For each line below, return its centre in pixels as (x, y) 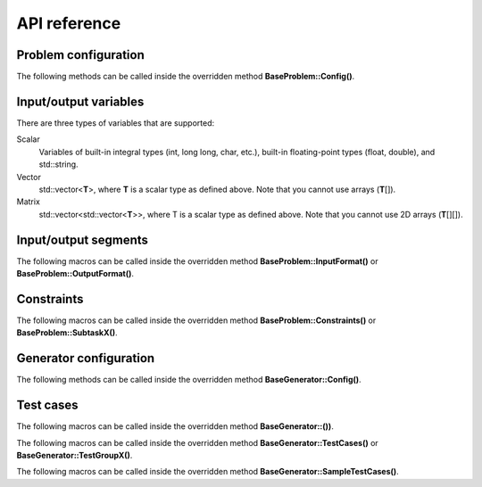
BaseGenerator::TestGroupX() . (75, 455)
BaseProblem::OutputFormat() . (75, 273)
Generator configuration (86, 358)
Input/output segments (83, 239)
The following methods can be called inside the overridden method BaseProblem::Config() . (186, 77)
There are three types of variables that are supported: (115, 123)
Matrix (28, 202)
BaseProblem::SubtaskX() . (67, 333)
